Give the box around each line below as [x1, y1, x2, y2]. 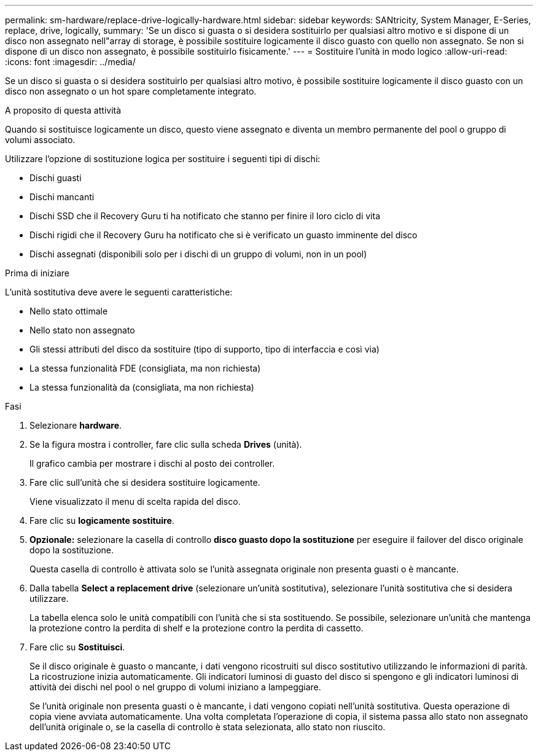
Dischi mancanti [29, 192, 95, 202]
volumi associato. [5, 134, 76, 145]
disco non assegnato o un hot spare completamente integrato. [5, 86, 257, 96]
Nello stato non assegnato [29, 325, 135, 335]
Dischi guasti [29, 173, 82, 183]
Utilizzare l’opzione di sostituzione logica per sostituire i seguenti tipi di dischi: [5, 154, 321, 164]
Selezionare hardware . [29, 420, 122, 431]
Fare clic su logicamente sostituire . [29, 515, 174, 526]
